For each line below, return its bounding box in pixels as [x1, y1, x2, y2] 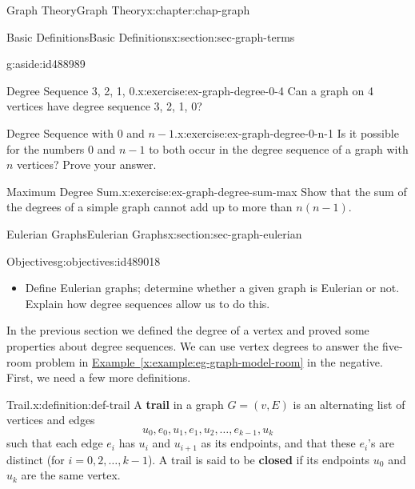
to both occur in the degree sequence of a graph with [149, 140, 409, 157]
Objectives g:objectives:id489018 [6, 252, 161, 269]
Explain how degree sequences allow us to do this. [25, 295, 270, 311]
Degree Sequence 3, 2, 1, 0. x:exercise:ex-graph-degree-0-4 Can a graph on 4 [6, 82, 373, 98]
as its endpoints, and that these [201, 435, 356, 451]
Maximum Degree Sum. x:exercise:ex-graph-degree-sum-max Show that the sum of [6, 182, 407, 199]
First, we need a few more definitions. [6, 369, 191, 386]
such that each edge [6, 435, 103, 451]
